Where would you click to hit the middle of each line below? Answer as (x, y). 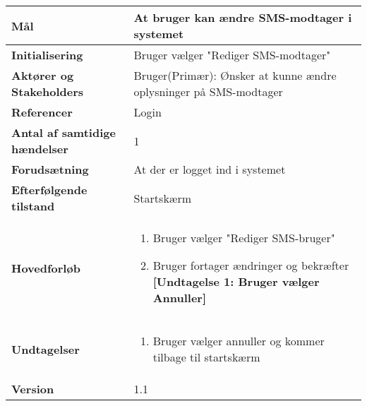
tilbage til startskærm (206, 357)
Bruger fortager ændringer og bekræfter (251, 265)
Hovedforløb (46, 268)
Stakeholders (47, 91)
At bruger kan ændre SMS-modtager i (243, 17)
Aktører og (43, 75)
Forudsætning (50, 169)
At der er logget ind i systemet (210, 169)
